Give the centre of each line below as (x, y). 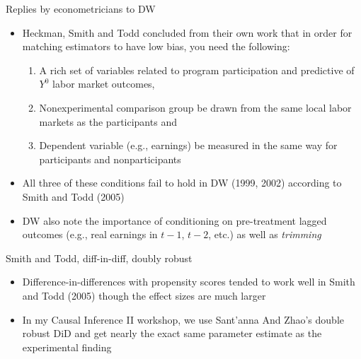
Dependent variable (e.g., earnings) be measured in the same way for (188, 145)
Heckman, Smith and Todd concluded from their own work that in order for (187, 32)
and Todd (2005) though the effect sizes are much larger (144, 295)
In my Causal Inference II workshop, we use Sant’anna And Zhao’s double (183, 319)
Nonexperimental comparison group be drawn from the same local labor (195, 107)
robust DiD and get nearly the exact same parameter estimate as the (172, 333)
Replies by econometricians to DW (81, 8)
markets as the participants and (108, 121)
